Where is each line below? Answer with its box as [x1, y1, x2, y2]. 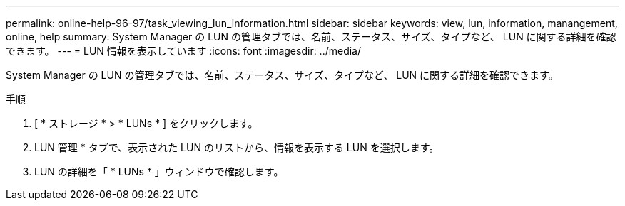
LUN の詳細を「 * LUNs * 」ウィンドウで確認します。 [34, 166, 284, 178]
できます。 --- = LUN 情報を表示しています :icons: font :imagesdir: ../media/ [6, 45, 362, 57]
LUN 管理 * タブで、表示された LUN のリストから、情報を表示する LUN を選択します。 [34, 141, 439, 153]
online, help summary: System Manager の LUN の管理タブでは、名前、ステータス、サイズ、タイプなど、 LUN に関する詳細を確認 [6, 31, 616, 43]
